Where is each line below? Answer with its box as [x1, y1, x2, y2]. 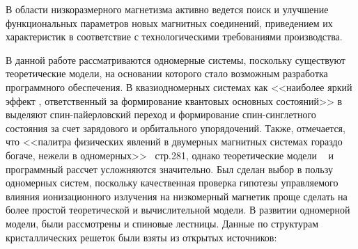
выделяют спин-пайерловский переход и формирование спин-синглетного [6, 107, 316, 122]
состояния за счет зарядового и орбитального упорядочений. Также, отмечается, [6, 120, 345, 135]
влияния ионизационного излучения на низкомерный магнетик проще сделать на [6, 188, 348, 203]
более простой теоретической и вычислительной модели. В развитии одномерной [6, 202, 350, 217]
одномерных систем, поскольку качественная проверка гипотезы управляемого [6, 175, 338, 190]
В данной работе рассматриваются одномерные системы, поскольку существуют [6, 52, 345, 67]
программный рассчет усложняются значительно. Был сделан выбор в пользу [6, 161, 333, 176]
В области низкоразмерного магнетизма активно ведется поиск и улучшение [6, 2, 329, 16]
